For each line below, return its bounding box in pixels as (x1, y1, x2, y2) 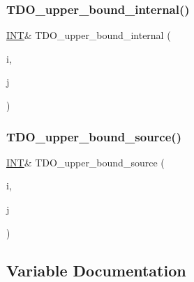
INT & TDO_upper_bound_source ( (6, 155, 165, 169)
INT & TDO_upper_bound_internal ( (6, 28, 171, 42)
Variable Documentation (6, 259, 186, 281)
